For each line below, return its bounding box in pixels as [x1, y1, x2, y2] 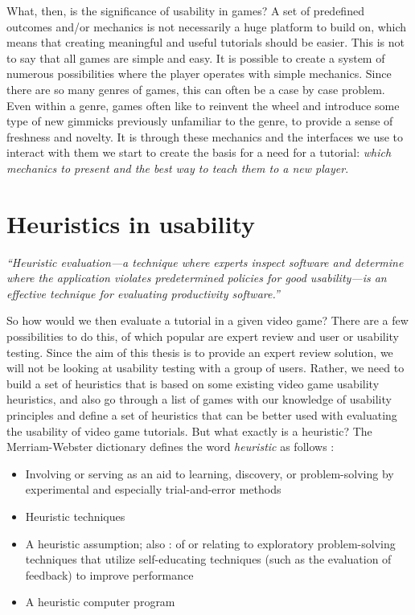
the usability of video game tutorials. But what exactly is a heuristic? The [6, 422, 372, 439]
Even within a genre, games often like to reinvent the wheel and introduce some [6, 96, 400, 113]
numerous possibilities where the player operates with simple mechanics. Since [6, 65, 392, 82]
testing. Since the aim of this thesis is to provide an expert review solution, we [6, 343, 393, 360]
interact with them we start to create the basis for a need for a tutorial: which [6, 144, 392, 161]
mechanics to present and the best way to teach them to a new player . [6, 159, 349, 176]
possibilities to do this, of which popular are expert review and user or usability [6, 328, 400, 345]
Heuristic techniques [25, 507, 125, 524]
